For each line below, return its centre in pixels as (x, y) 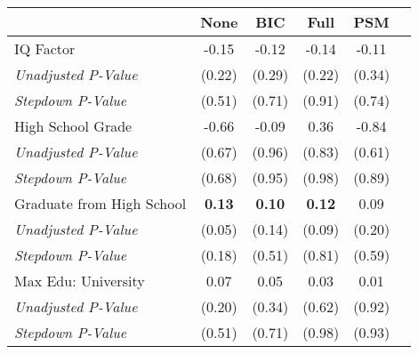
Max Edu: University (80, 281)
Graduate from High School (100, 203)
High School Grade (73, 126)
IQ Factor (45, 48)
